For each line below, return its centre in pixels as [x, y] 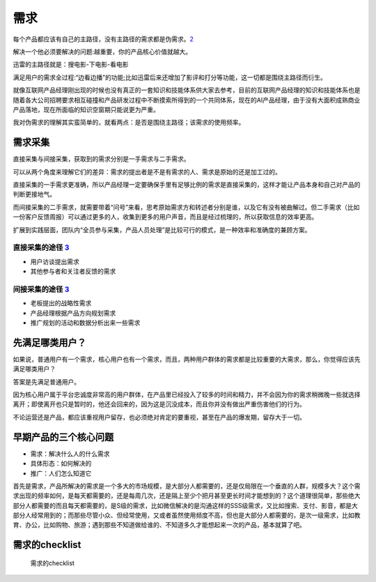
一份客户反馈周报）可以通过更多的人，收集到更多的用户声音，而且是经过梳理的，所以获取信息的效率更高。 [165, 217]
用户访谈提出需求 [55, 261]
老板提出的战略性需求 [61, 303]
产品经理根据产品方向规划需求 [73, 313]
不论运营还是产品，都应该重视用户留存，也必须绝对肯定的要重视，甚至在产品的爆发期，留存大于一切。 [159, 417]
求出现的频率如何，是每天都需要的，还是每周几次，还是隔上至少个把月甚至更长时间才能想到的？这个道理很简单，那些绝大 [187, 496]
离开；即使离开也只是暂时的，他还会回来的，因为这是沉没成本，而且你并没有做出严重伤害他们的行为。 [159, 404]
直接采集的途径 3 [41, 247]
